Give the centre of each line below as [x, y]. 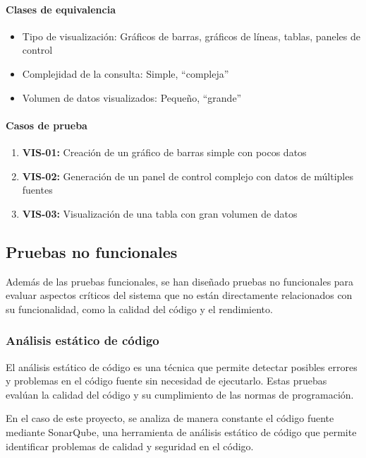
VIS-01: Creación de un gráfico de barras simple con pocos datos [164, 152]
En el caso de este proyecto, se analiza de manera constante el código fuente [170, 418]
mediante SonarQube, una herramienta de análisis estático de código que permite [181, 431]
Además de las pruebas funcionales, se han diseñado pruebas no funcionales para [180, 281]
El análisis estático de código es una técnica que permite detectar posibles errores [182, 366]
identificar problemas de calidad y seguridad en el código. [130, 446]
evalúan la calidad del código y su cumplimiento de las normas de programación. [180, 394]
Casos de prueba [47, 125]
